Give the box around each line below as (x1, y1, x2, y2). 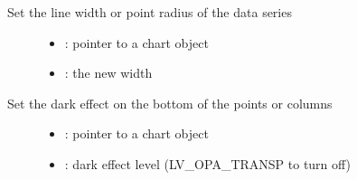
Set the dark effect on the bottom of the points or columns (7, 93, 333, 112)
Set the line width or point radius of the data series (7, 3, 292, 21)
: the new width (64, 63, 153, 82)
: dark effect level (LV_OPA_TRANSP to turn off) (64, 154, 352, 173)
